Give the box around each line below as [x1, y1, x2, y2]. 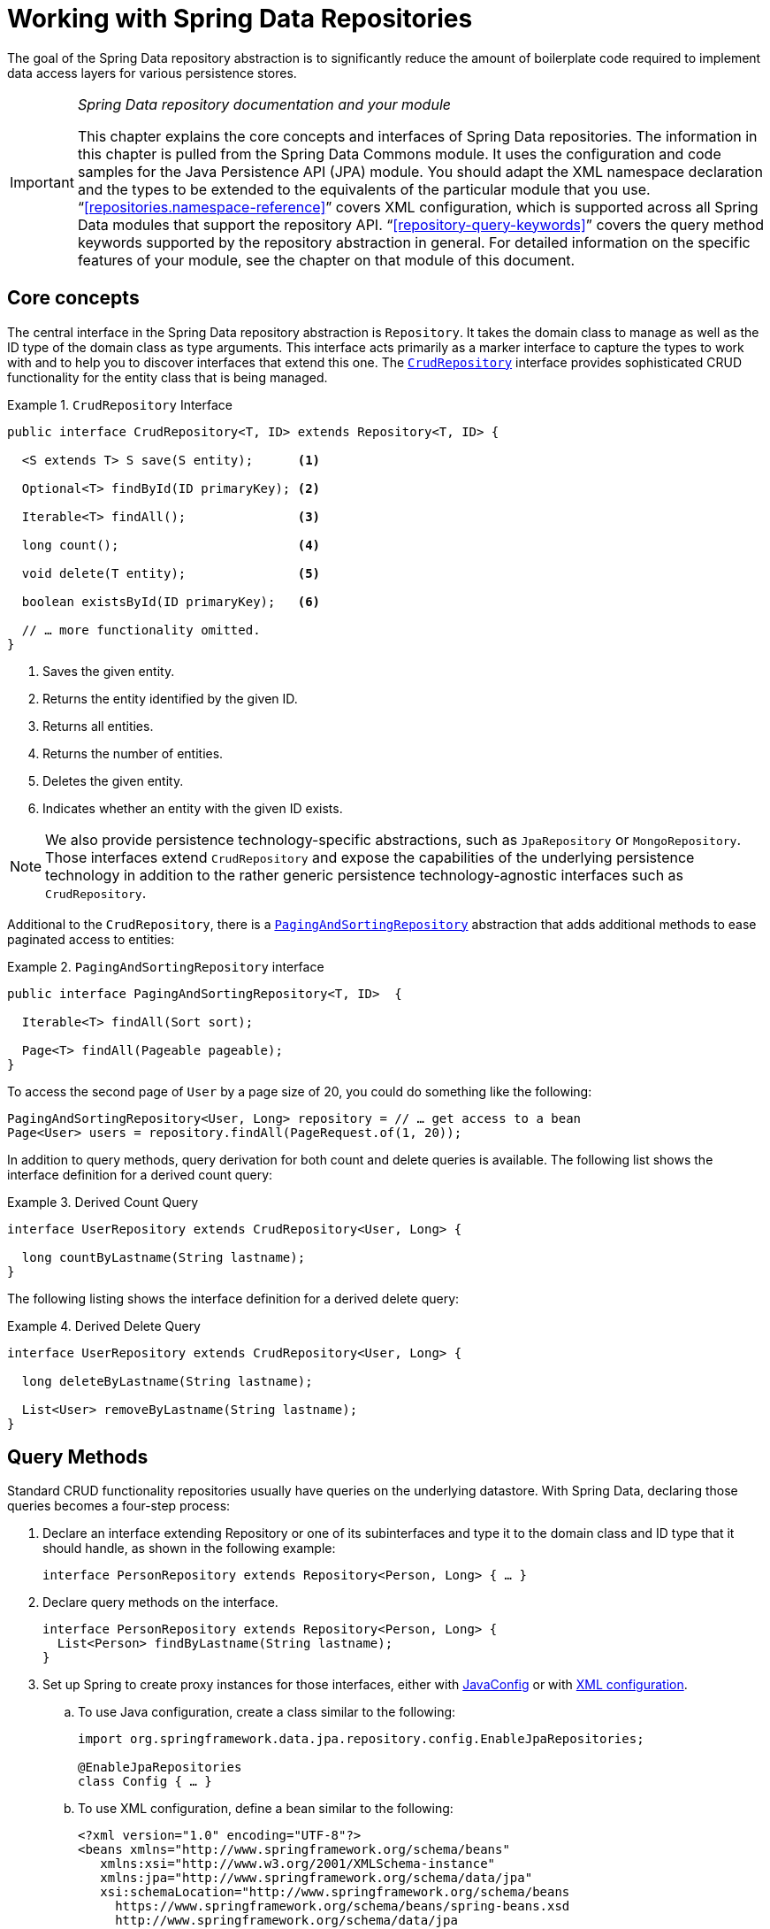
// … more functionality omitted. [21, 622, 261, 637]
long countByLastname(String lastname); [21, 1249, 306, 1264]
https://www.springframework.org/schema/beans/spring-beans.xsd [115, 1899, 570, 1914]
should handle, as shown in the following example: [42, 1541, 336, 1556]
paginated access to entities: [7, 931, 175, 947]
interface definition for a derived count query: [7, 1166, 273, 1182]
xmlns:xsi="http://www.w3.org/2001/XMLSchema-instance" [100, 1856, 496, 1871]
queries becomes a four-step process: [7, 1498, 231, 1514]
